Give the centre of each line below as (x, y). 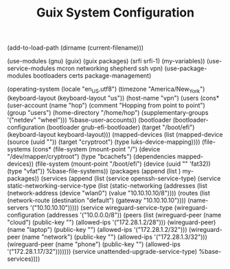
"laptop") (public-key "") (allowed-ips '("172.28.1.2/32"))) (107, 229)
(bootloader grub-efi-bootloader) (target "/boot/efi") (120, 127)
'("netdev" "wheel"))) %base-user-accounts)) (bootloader (89, 120)
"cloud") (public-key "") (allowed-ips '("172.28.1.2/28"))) (87, 222)
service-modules (31, 68)
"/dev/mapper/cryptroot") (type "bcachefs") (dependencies (92, 156)
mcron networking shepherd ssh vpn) (110, 68)
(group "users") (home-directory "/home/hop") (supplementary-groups (108, 112)
